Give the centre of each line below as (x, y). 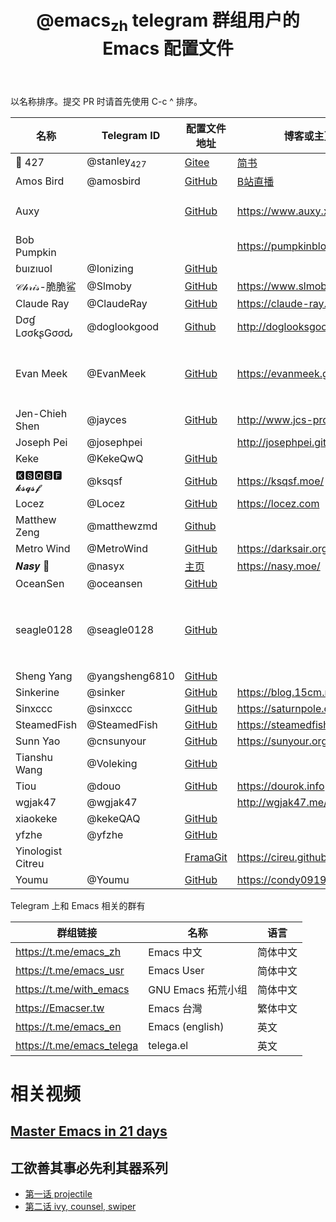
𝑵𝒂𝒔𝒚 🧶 (32, 566)
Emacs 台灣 (175, 1008)
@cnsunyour (116, 741)
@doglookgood (123, 326)
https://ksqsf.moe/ (280, 481)
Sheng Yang (44, 676)
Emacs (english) (186, 1026)
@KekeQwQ (115, 458)
